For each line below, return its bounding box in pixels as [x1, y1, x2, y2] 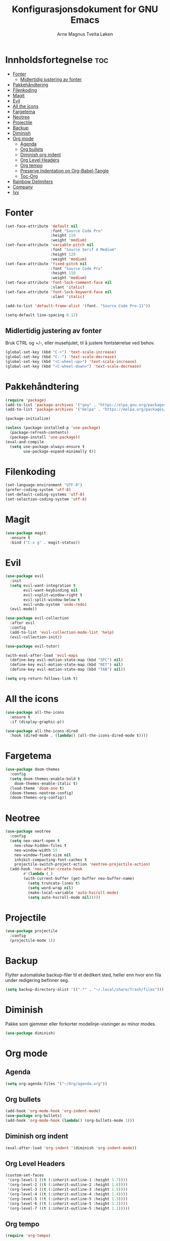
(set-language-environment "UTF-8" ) [5, 482, 82, 488]
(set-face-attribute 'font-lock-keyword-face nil [5, 289, 112, 295]
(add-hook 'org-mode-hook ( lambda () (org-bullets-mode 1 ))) [5, 1118, 135, 1123]
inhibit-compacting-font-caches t [14, 857, 87, 862]
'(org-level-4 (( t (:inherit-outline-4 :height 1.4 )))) [7, 1191, 128, 1196]
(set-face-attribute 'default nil [5, 224, 78, 229]
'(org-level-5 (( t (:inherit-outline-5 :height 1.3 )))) [7, 1196, 128, 1202]
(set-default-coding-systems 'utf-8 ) [5, 492, 85, 497]
